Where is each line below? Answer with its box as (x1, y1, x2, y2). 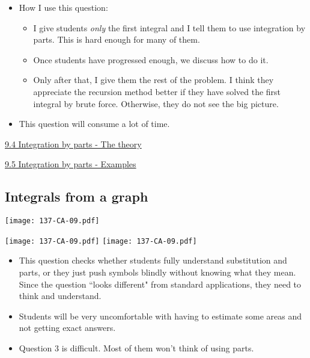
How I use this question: (19, 1, 108, 13)
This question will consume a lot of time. (19, 117, 170, 130)
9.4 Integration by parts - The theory (5, 137, 142, 150)
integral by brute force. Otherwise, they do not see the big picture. (33, 97, 279, 110)
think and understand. (19, 289, 102, 302)
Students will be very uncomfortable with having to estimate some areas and (19, 309, 302, 322)
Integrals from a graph (5, 187, 148, 206)
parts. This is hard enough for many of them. (33, 33, 200, 46)
